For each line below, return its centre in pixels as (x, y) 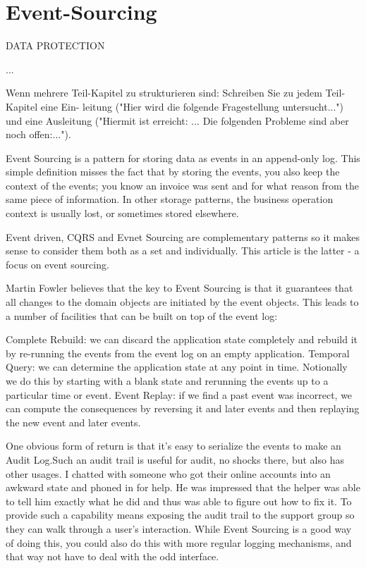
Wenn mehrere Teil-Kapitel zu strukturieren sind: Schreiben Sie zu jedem (164, 93)
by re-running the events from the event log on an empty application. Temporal (178, 353)
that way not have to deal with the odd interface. (112, 556)
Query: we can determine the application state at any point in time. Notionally (177, 367)
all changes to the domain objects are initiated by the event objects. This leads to (182, 302)
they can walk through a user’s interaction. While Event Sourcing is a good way (179, 528)
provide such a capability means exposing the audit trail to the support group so (180, 515)
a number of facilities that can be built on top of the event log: (142, 315)
